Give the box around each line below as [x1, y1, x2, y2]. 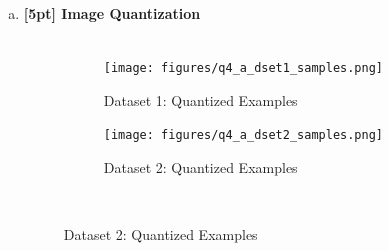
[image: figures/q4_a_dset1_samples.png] [103, 61, 383, 76]
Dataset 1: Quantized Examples [103, 89, 298, 110]
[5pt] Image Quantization [23, 3, 201, 23]
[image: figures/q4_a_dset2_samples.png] [103, 128, 383, 143]
